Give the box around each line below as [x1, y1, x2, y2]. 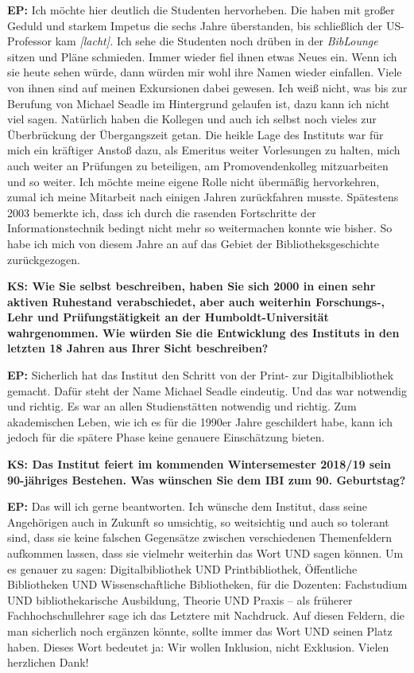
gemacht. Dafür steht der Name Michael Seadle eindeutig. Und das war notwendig [7, 382, 407, 399]
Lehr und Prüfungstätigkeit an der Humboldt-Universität [7, 309, 329, 325]
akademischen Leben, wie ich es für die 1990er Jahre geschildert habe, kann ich [7, 413, 393, 430]
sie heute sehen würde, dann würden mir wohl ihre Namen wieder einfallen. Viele [7, 64, 402, 80]
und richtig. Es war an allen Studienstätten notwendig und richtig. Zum [7, 398, 357, 414]
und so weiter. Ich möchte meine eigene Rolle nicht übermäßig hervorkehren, [7, 173, 380, 189]
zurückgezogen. [7, 251, 80, 267]
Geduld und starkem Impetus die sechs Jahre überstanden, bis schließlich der [7, 17, 383, 33]
